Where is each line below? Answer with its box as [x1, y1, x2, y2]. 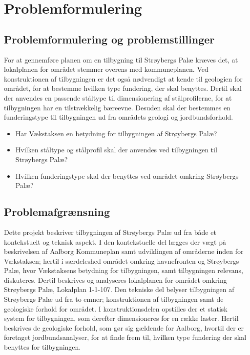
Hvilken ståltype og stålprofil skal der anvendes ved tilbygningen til [15, 145, 217, 155]
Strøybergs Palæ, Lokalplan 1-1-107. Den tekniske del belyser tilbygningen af [4, 284, 234, 294]
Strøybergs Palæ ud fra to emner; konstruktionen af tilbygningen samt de [4, 294, 224, 304]
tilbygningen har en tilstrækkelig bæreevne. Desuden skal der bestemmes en [4, 102, 230, 112]
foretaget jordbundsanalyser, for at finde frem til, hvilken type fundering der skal [4, 332, 247, 342]
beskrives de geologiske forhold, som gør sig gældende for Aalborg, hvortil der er [4, 322, 244, 333]
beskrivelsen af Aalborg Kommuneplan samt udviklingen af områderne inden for [4, 246, 244, 256]
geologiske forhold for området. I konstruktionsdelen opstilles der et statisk [4, 303, 228, 313]
